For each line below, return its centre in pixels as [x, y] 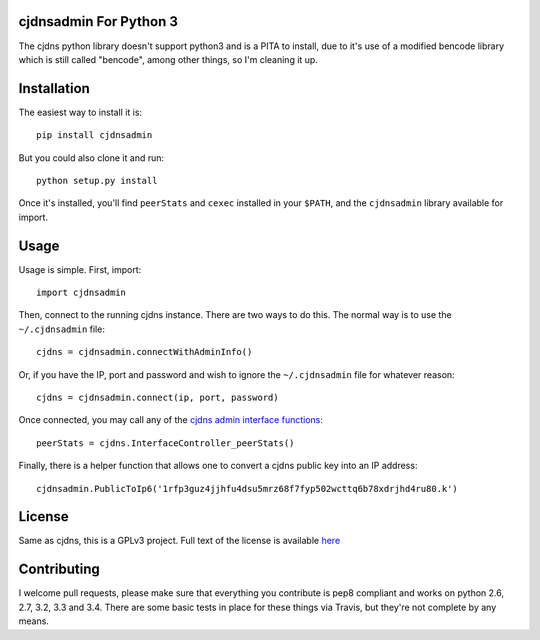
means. [34, 621]
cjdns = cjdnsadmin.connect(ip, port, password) [157, 398]
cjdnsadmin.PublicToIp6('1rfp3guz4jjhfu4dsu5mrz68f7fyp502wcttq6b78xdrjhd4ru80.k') [247, 488]
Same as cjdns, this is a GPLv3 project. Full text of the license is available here [179, 541]
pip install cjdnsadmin [94, 135]
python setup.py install [97, 180]
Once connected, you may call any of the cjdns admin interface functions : [171, 420]
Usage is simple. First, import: [80, 269]
